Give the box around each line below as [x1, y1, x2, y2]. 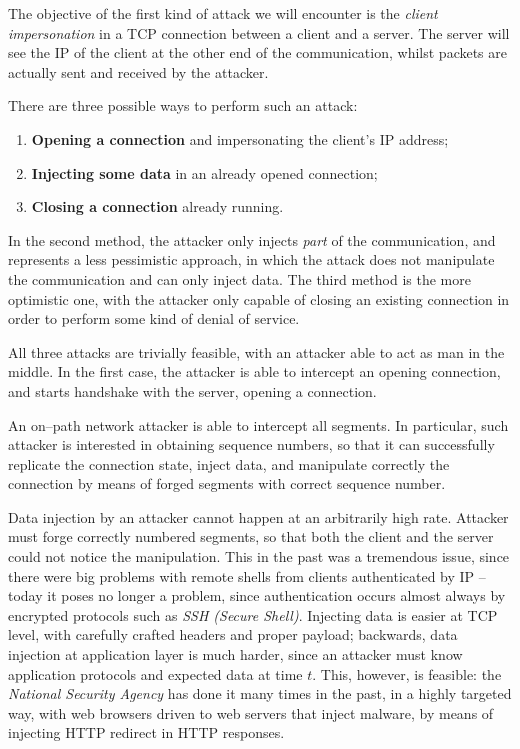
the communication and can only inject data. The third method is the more [8, 268, 471, 289]
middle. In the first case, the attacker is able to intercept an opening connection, [8, 361, 501, 382]
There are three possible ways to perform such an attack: [8, 95, 358, 116]
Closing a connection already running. [31, 196, 284, 217]
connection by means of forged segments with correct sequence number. [8, 473, 446, 494]
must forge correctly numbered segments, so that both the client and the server [8, 526, 494, 547]
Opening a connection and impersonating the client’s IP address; [31, 128, 449, 149]
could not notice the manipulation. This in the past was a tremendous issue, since [8, 546, 510, 567]
